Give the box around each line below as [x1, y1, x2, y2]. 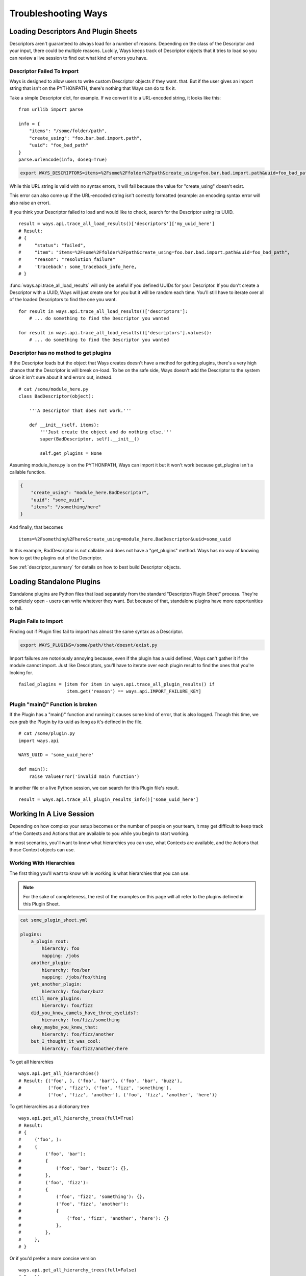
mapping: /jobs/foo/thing [41, 974, 107, 980]
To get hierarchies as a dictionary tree [9, 1103, 89, 1110]
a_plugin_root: [31, 938, 69, 944]
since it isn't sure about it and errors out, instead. [9, 374, 113, 380]
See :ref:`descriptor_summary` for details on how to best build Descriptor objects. [9, 564, 181, 570]
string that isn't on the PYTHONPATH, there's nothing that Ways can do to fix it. [9, 85, 176, 91]
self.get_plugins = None [40, 451, 102, 456]
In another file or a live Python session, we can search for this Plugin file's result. [9, 785, 180, 791]
